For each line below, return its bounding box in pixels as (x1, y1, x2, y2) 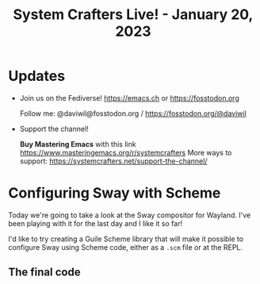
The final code (8, 266, 81, 279)
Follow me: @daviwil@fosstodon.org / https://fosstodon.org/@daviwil (19, 109, 247, 118)
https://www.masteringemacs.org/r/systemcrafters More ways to (19, 148, 232, 157)
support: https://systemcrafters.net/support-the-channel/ (19, 156, 208, 166)
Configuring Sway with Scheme (8, 184, 221, 202)
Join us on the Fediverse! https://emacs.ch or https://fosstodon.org (19, 93, 239, 102)
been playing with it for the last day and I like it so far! (8, 218, 183, 228)
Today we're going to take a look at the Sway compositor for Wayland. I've (8, 210, 251, 220)
